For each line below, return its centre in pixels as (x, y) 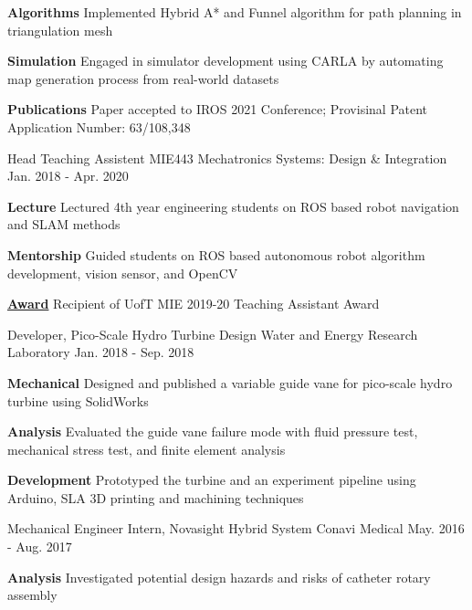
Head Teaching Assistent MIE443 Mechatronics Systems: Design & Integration (227, 158)
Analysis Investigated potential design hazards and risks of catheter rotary (219, 577)
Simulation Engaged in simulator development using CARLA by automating (226, 61)
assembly (32, 595)
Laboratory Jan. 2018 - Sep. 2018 (101, 352)
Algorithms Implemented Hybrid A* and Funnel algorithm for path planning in (235, 12)
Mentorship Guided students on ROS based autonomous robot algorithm (216, 254)
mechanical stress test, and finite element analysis (147, 449)
